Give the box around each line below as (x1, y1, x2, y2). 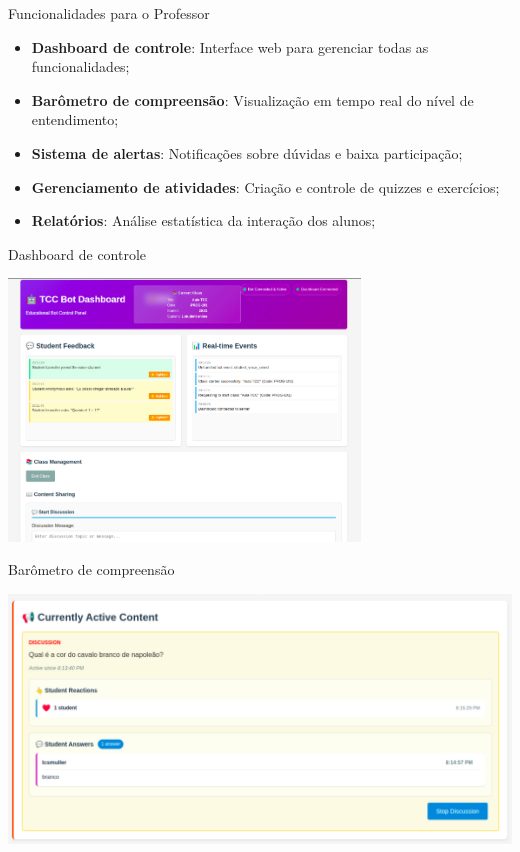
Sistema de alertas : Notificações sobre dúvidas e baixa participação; (31, 142, 463, 163)
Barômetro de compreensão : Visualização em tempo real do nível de (31, 89, 474, 110)
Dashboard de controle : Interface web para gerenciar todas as (31, 36, 429, 57)
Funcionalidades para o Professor (8, 3, 210, 23)
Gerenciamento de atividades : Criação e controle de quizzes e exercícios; (31, 176, 500, 197)
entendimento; (31, 109, 119, 130)
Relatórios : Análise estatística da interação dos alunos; (31, 210, 376, 231)
